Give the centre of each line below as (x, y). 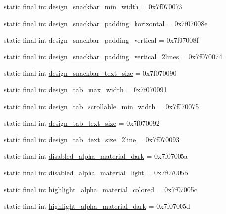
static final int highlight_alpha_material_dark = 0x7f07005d (97, 206)
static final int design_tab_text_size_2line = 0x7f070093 (92, 139)
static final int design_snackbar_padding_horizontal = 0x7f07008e (106, 23)
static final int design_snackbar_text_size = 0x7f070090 (90, 73)
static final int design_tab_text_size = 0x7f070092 (82, 123)
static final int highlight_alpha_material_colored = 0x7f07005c (101, 189)
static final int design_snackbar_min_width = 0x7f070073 (93, 6)
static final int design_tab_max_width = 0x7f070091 (86, 89)
